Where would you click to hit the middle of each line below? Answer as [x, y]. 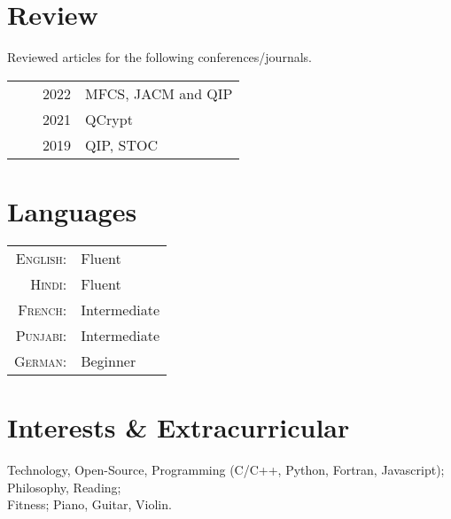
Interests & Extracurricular [179, 427]
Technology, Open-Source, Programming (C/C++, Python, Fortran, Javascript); [226, 469]
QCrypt [109, 119]
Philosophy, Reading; [64, 487]
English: [41, 258]
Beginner [109, 360]
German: [41, 360]
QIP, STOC [122, 144]
